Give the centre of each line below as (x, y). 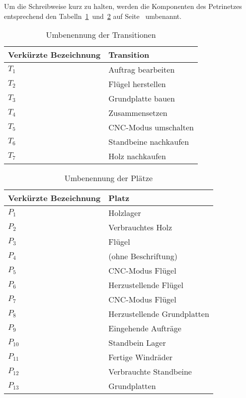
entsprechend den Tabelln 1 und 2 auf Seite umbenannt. (93, 16)
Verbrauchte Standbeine (150, 372)
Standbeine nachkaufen (149, 142)
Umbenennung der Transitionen (101, 35)
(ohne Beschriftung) (143, 256)
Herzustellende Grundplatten (159, 314)
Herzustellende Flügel (146, 285)
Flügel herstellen (137, 84)
